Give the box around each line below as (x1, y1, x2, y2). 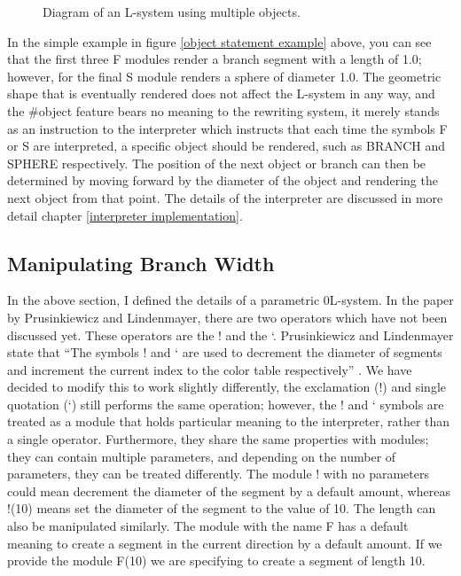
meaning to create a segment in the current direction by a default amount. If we (7, 533, 442, 552)
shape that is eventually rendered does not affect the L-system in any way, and (7, 84, 435, 103)
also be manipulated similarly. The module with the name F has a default (7, 517, 409, 535)
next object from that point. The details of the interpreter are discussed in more (7, 188, 443, 206)
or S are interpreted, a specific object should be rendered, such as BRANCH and (7, 136, 446, 155)
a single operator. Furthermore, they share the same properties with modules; (7, 430, 429, 448)
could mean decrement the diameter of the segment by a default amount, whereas (7, 481, 450, 500)
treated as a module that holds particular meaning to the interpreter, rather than (7, 412, 450, 431)
